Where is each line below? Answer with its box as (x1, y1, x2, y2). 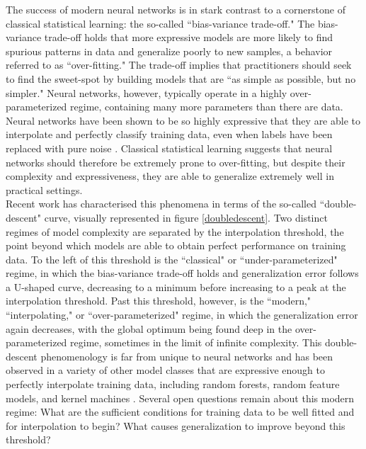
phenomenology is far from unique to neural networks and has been (40, 348, 333, 363)
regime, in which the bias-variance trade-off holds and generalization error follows (6, 266, 359, 280)
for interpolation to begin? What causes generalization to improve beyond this (6, 418, 345, 433)
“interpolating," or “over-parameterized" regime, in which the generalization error (6, 307, 358, 322)
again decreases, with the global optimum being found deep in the (6, 321, 292, 336)
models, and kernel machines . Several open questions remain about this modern (6, 390, 355, 405)
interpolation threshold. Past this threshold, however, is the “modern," (6, 293, 311, 308)
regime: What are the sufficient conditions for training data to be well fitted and (6, 404, 355, 419)
